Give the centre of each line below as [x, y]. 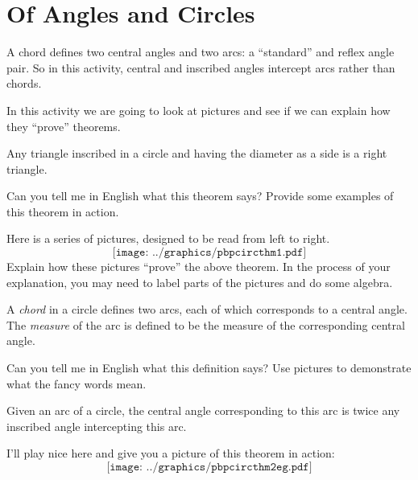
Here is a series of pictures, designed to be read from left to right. [168, 238]
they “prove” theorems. [64, 126]
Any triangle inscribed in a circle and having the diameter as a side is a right [197, 153]
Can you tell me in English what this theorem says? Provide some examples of [200, 196]
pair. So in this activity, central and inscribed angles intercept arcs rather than [201, 67]
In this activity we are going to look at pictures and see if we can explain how [199, 110]
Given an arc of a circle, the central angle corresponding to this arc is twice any [203, 410]
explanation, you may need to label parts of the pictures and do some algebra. [200, 282]
